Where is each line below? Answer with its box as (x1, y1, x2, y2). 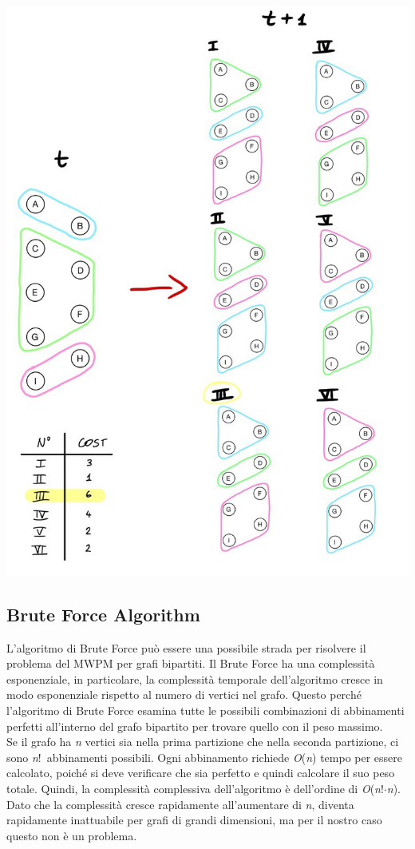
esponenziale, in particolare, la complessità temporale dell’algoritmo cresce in (6, 670, 383, 687)
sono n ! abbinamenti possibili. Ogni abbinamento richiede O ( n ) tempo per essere (6, 748, 403, 765)
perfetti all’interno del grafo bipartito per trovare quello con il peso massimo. (6, 717, 383, 734)
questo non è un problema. (6, 827, 137, 843)
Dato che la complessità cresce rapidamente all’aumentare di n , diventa (6, 795, 354, 812)
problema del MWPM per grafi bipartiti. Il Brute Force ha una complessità (6, 655, 375, 672)
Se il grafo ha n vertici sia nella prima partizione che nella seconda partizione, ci (6, 733, 399, 750)
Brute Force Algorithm (6, 601, 200, 626)
